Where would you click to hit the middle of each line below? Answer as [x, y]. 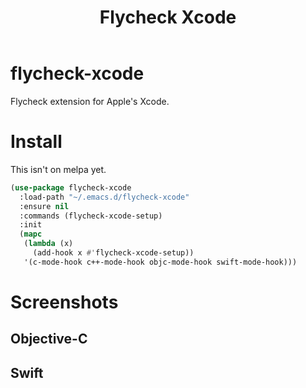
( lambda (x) [48, 244]
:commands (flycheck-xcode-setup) [91, 216]
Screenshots [64, 302]
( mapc [31, 234]
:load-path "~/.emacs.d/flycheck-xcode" [104, 197]
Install [36, 142]
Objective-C [49, 339]
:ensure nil [44, 206]
